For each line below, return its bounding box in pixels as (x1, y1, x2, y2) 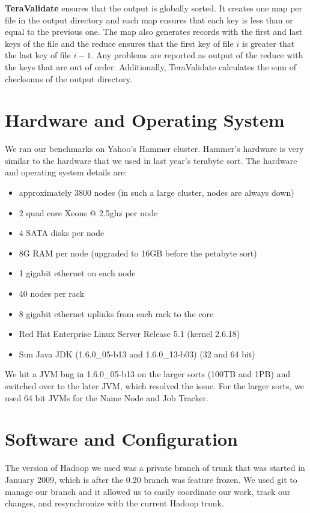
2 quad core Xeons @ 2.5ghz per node (19, 206, 158, 219)
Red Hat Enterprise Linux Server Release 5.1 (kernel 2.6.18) (19, 327, 240, 340)
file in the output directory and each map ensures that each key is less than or (5, 13, 293, 26)
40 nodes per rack (19, 287, 85, 300)
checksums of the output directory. (5, 72, 132, 85)
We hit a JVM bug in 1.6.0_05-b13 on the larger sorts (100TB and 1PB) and (5, 368, 291, 380)
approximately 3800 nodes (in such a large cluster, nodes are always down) (19, 186, 294, 199)
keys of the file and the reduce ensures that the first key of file (5, 37, 234, 49)
